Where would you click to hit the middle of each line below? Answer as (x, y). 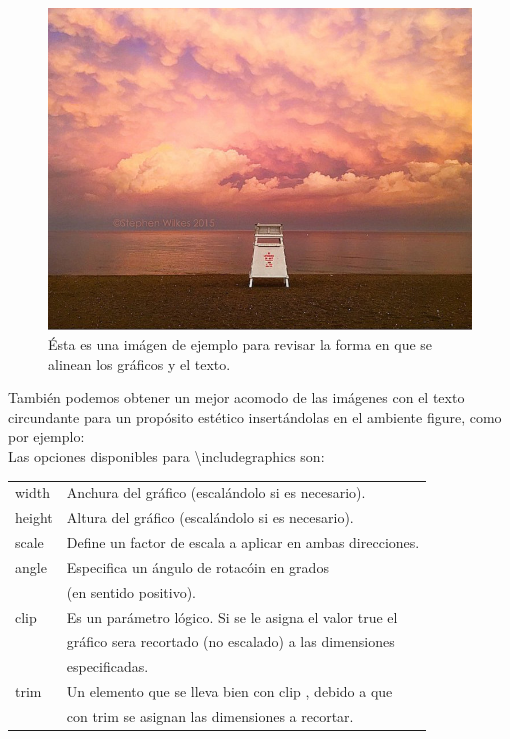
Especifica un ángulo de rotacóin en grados (197, 566)
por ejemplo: (46, 436)
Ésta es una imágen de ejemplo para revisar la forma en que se (240, 344)
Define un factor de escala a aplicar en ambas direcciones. (243, 542)
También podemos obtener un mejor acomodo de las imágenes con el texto (236, 397)
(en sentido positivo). (131, 591)
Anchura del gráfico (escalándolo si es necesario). (216, 492)
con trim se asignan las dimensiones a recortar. (210, 715)
